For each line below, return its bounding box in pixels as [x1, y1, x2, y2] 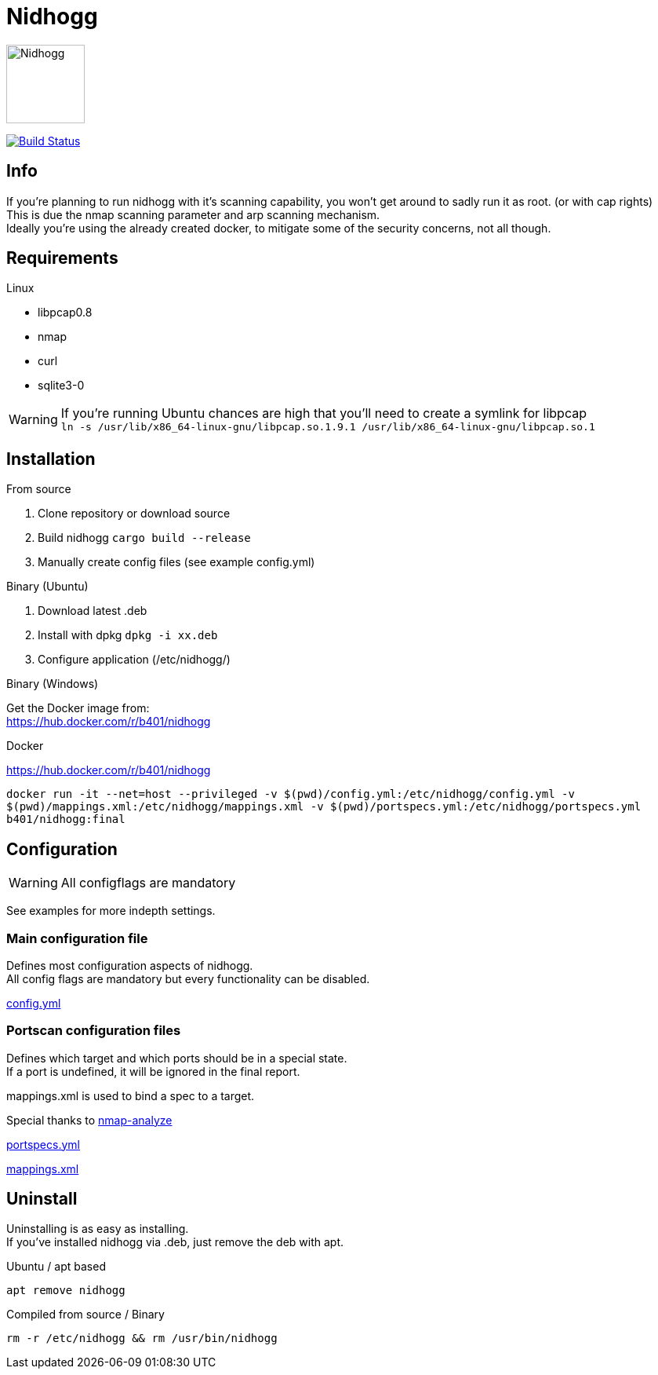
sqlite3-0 [38, 378, 85, 393]
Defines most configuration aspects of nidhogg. [6, 958, 253, 972]
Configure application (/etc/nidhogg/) [38, 653, 231, 667]
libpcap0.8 [38, 305, 93, 320]
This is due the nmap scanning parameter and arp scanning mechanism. [6, 207, 380, 221]
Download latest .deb [38, 604, 147, 618]
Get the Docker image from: [6, 701, 150, 715]
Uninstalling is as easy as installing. [6, 1222, 189, 1236]
